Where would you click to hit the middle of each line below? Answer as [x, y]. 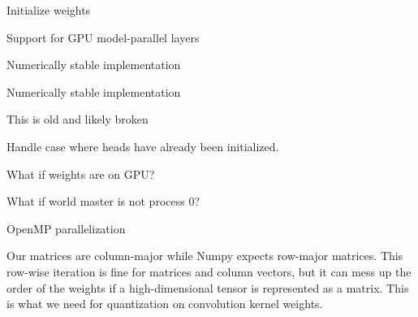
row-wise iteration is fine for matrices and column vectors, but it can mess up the [209, 271]
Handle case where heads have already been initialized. [143, 146]
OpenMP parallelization [66, 228]
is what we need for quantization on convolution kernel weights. [165, 304]
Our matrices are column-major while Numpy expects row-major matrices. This [205, 256]
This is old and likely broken [78, 119]
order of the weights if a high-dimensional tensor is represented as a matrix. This [208, 287]
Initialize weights [49, 10]
